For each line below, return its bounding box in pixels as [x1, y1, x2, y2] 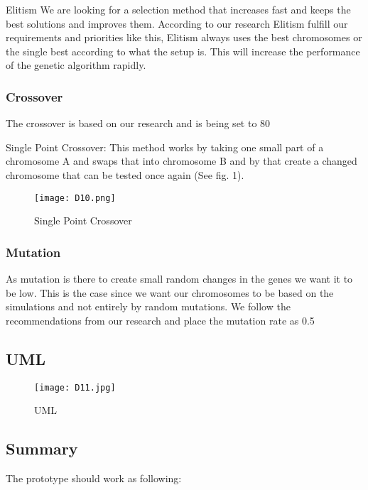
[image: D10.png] [34, 192, 116, 203]
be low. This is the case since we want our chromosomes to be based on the [6, 285, 334, 300]
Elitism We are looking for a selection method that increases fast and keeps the [6, 2, 351, 16]
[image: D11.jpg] [34, 382, 116, 393]
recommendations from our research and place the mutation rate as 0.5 [6, 312, 315, 327]
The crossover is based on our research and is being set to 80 [6, 116, 271, 131]
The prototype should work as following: [6, 471, 182, 486]
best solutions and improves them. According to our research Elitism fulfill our [6, 16, 348, 31]
